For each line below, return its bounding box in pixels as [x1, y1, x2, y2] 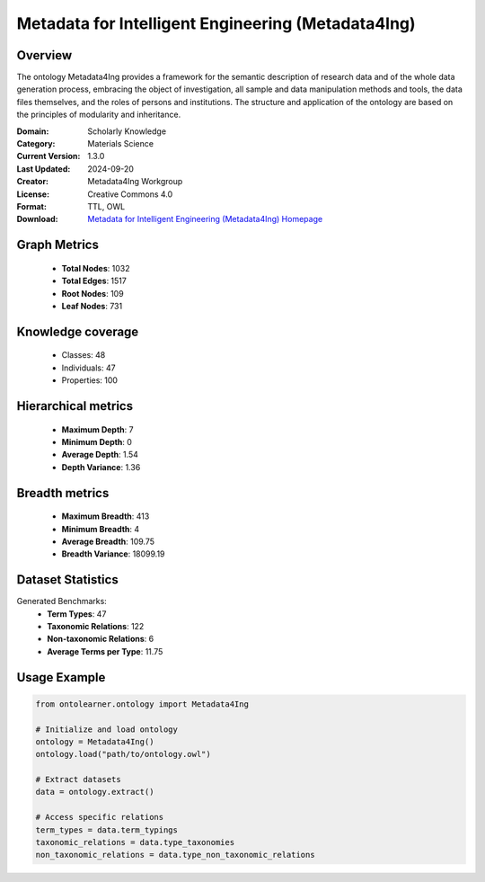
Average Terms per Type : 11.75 [47, 646, 163, 656]
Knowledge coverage [16, 324, 139, 339]
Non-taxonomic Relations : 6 [47, 634, 154, 645]
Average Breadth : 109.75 [61, 536, 155, 547]
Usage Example [16, 670, 106, 685]
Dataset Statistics [16, 572, 119, 588]
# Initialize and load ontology [35, 724, 179, 735]
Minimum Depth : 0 [61, 436, 132, 447]
